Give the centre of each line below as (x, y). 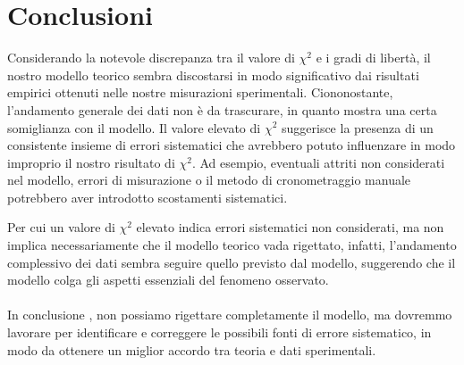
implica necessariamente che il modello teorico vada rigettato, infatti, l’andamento (232, 245)
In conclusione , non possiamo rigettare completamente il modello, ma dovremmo (230, 315)
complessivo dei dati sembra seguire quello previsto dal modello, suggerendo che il (232, 262)
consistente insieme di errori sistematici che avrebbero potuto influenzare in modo (232, 145)
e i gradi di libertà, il (373, 58)
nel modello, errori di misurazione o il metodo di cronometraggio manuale (209, 180)
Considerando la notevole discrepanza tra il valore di (151, 58)
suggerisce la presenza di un (357, 127)
